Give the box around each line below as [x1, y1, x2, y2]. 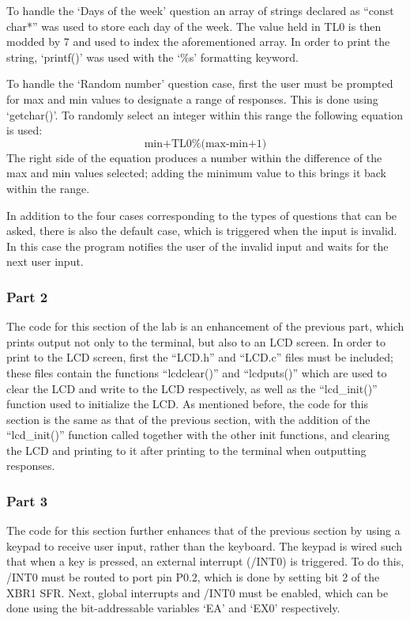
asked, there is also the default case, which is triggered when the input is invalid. [6, 222, 397, 239]
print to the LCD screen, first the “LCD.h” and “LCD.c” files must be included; [6, 349, 394, 365]
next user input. [6, 253, 84, 270]
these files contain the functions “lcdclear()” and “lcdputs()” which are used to [6, 364, 387, 381]
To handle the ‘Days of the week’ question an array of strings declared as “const [6, 2, 394, 18]
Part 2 [6, 286, 48, 306]
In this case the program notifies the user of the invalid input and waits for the [6, 237, 389, 254]
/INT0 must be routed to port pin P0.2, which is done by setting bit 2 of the [6, 569, 380, 585]
